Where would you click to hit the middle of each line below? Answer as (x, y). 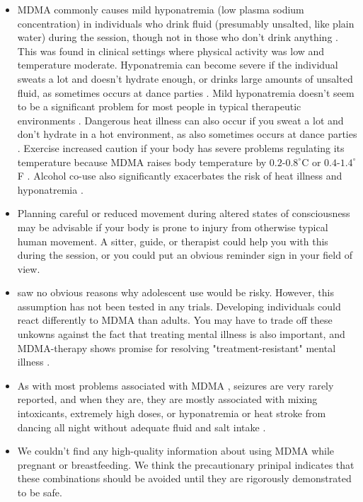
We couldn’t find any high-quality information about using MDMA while (176, 451)
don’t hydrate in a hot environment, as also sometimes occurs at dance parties (187, 134)
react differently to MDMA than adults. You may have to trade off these (175, 320)
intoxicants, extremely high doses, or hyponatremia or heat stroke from (172, 413)
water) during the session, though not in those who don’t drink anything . (178, 37)
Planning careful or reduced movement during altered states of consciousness (184, 213)
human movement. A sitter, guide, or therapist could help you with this (173, 241)
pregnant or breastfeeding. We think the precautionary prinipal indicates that (186, 464)
